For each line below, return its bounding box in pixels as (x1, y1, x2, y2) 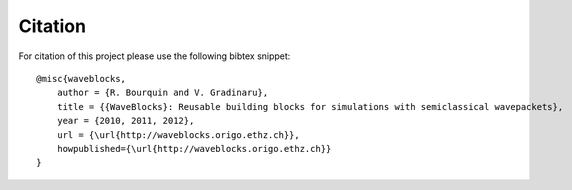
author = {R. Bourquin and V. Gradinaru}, (56, 87, 269, 99)
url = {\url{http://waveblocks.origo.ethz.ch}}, (56, 129, 300, 140)
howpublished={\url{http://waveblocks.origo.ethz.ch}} (56, 143, 332, 154)
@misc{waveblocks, (36, 73, 127, 84)
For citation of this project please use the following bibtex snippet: (18, 50, 291, 62)
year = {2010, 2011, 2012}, (56, 115, 195, 127)
